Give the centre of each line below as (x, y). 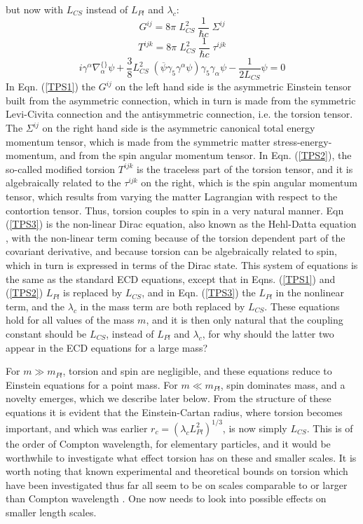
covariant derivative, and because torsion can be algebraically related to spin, (171, 251)
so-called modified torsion (61, 168)
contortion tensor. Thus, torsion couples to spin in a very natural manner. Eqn (175, 210)
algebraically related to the (63, 182)
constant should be (46, 333)
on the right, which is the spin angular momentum (249, 182)
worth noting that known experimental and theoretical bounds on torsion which (177, 471)
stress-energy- (303, 141)
